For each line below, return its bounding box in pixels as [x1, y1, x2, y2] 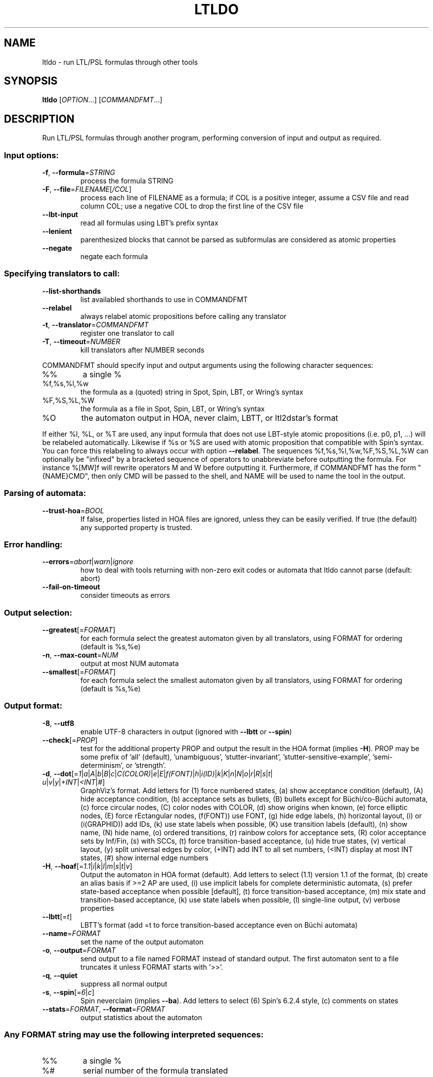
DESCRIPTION [4, 112, 75, 125]
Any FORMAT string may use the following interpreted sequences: [4, 1030, 263, 1040]
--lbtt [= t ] [42, 912, 72, 921]
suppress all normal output [80, 979, 168, 988]
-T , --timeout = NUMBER [42, 337, 121, 346]
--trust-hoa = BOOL [42, 506, 104, 515]
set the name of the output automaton [80, 937, 204, 946]
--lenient [42, 227, 72, 236]
